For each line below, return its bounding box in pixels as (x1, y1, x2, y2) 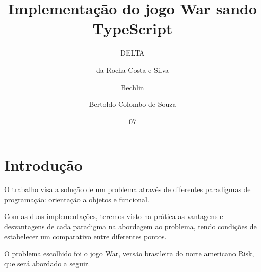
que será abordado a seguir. (4, 258, 90, 268)
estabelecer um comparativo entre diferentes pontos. (4, 231, 167, 241)
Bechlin (121, 81, 144, 92)
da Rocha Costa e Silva (96, 64, 169, 75)
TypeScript (92, 18, 173, 39)
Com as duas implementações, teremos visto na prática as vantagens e (4, 211, 223, 222)
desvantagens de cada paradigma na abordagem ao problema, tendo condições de (4, 221, 257, 231)
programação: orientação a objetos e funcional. (4, 194, 149, 204)
